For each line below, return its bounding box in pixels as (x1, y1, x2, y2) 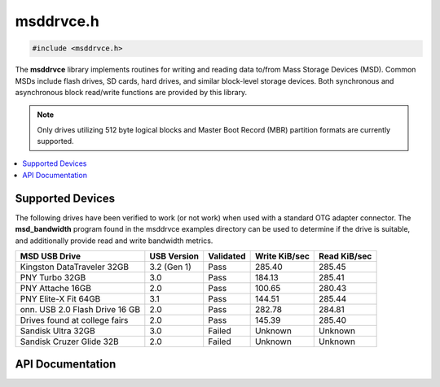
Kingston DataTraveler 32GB (20, 261, 130, 272)
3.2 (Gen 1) (149, 261, 191, 272)
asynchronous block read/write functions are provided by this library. (15, 87, 248, 97)
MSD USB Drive (20, 250, 81, 262)
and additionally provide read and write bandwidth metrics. (15, 236, 213, 246)
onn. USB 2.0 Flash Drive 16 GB (20, 303, 141, 315)
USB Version (149, 250, 200, 262)
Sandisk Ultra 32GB (20, 325, 95, 337)
